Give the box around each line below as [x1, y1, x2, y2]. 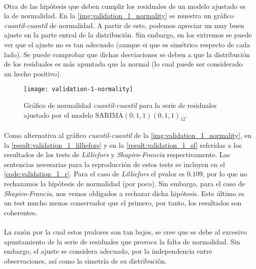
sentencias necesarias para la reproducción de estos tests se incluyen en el [4, 159, 225, 169]
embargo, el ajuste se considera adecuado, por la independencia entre [4, 246, 212, 256]
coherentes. [4, 207, 37, 217]
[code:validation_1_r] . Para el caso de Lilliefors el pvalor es [4, 168, 185, 179]
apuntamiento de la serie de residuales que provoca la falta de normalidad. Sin [4, 236, 240, 246]
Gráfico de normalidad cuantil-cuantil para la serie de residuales [24, 100, 217, 110]
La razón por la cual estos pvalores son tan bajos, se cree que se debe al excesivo [4, 226, 247, 236]
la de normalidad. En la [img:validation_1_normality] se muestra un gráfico [4, 10, 234, 21]
